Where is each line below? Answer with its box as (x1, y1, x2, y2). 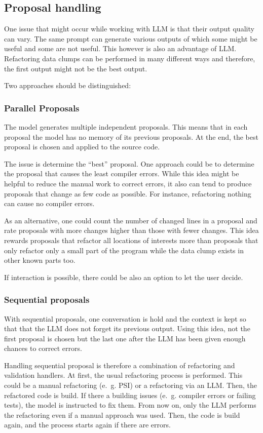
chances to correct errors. (4, 343, 82, 353)
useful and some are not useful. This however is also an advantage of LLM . (4, 43, 237, 54)
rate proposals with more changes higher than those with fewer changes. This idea (4, 225, 259, 235)
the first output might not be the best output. (4, 63, 147, 73)
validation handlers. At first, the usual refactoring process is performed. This (4, 370, 243, 380)
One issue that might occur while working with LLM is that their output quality (4, 23, 254, 34)
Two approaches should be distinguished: (4, 80, 131, 91)
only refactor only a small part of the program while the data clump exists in (4, 245, 244, 255)
